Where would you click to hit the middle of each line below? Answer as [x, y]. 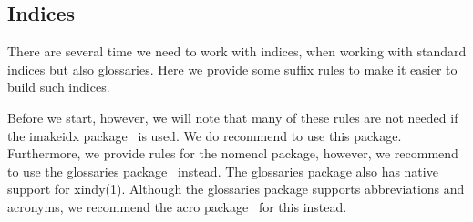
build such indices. [59, 87]
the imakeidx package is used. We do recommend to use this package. [205, 135]
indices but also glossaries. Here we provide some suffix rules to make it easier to [232, 69]
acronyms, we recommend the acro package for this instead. [177, 206]
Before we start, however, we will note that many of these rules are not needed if [233, 117]
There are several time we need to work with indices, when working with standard [237, 51]
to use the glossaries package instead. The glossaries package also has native [223, 171]
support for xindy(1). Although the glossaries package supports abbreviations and [236, 189]
